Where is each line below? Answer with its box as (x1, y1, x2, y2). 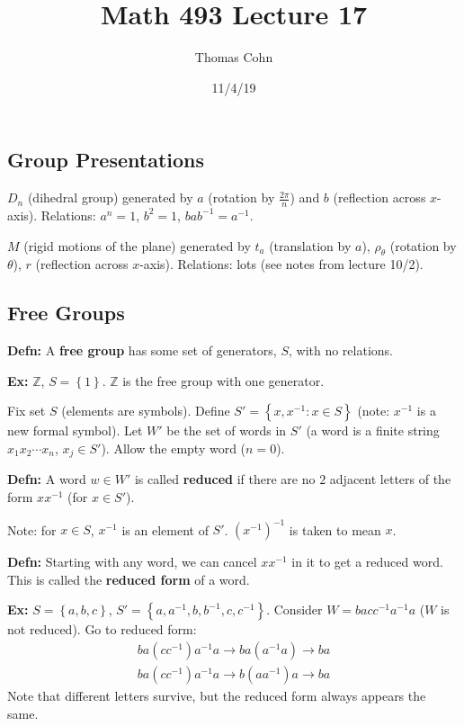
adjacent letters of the (329, 470, 451, 488)
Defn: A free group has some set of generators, (7, 341, 277, 360)
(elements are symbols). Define (61, 401, 230, 420)
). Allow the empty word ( (101, 438, 246, 457)
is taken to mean (289, 520, 381, 539)
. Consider (266, 600, 323, 619)
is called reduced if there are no (134, 470, 316, 488)
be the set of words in (166, 421, 287, 440)
